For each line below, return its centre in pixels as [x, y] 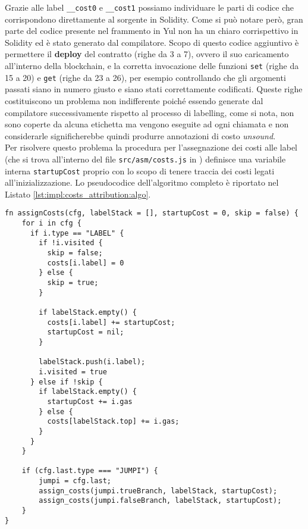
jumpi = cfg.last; [75, 481]
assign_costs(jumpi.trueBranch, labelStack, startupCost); [158, 491]
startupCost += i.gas [90, 401]
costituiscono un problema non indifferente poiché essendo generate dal [134, 100]
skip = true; [73, 283]
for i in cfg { [51, 223]
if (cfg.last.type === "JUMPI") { [90, 471]
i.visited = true [73, 372]
